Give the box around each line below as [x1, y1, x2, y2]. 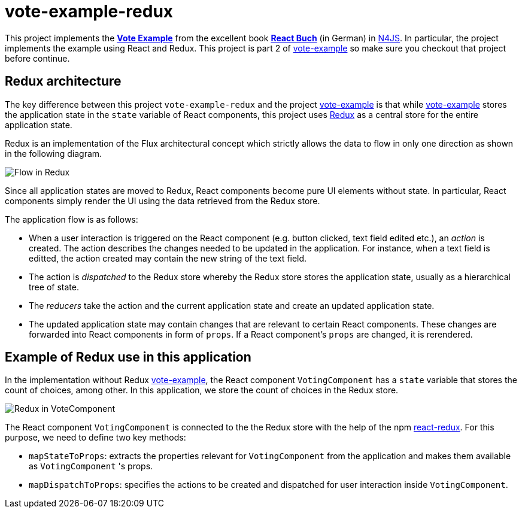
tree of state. [29, 281, 79, 292]
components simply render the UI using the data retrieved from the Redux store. [5, 195, 320, 206]
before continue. [5, 53, 70, 63]
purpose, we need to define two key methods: [5, 432, 186, 443]
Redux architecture [5, 74, 122, 89]
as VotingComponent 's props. [29, 461, 153, 472]
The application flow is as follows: [5, 214, 138, 224]
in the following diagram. [5, 148, 102, 159]
